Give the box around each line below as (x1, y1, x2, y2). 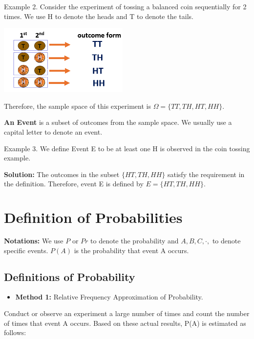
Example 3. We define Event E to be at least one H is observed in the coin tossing (4, 143, 250, 153)
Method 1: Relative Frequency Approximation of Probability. (15, 292, 203, 302)
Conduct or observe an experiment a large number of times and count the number (4, 308, 250, 319)
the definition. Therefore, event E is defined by (4, 179, 144, 189)
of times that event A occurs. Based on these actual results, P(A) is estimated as (4, 318, 246, 328)
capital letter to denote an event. (4, 126, 103, 137)
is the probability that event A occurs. (74, 245, 189, 255)
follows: (4, 327, 26, 338)
